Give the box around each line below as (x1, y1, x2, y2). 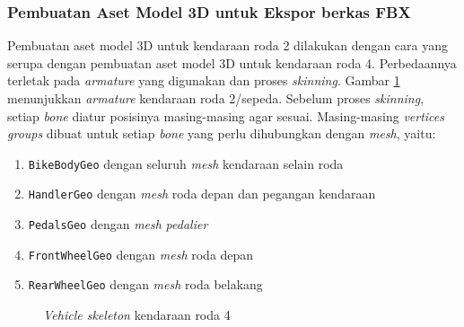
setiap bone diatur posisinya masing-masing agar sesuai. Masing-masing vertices (7, 106, 445, 125)
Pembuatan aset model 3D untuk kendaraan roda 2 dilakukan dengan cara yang (7, 36, 449, 55)
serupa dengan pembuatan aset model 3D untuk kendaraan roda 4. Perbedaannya (7, 53, 457, 72)
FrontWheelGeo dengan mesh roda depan (28, 244, 254, 263)
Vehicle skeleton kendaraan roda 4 (43, 305, 231, 324)
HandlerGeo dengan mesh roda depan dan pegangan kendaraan (28, 184, 376, 203)
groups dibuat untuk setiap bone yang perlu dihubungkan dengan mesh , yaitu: (7, 124, 436, 143)
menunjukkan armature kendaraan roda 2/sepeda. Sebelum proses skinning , (7, 89, 425, 107)
